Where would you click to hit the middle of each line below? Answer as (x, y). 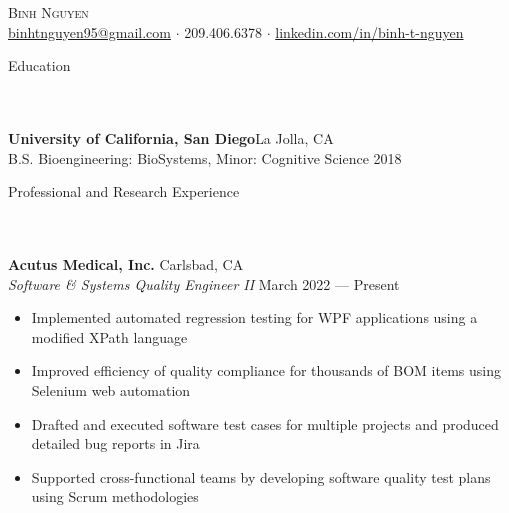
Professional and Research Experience (124, 191)
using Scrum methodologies (115, 496)
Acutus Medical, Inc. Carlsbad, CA (126, 263)
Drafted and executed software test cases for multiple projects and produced (265, 423)
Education (39, 65)
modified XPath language (109, 336)
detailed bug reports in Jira (115, 443)
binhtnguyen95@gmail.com (89, 31)
